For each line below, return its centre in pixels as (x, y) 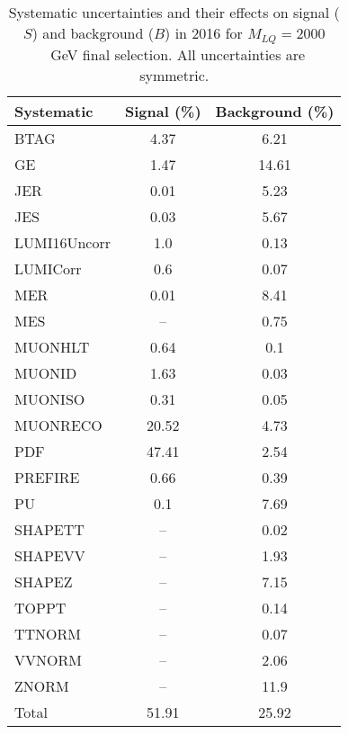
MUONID (46, 372)
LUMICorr (48, 268)
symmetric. (174, 75)
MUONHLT (52, 346)
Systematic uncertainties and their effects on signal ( (174, 12)
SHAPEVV (50, 555)
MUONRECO (58, 425)
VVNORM (48, 659)
